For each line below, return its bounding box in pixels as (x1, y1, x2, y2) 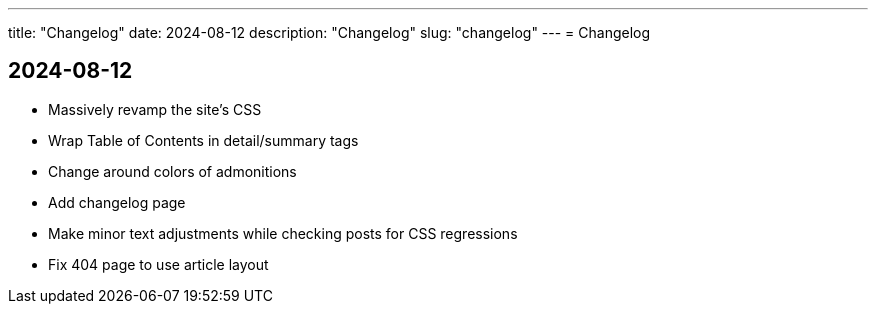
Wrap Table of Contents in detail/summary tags (48, 131, 359, 149)
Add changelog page (48, 193, 186, 211)
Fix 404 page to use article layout (48, 255, 269, 273)
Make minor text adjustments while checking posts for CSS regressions (48, 224, 518, 242)
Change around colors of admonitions (48, 162, 297, 180)
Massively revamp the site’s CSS (48, 100, 262, 118)
